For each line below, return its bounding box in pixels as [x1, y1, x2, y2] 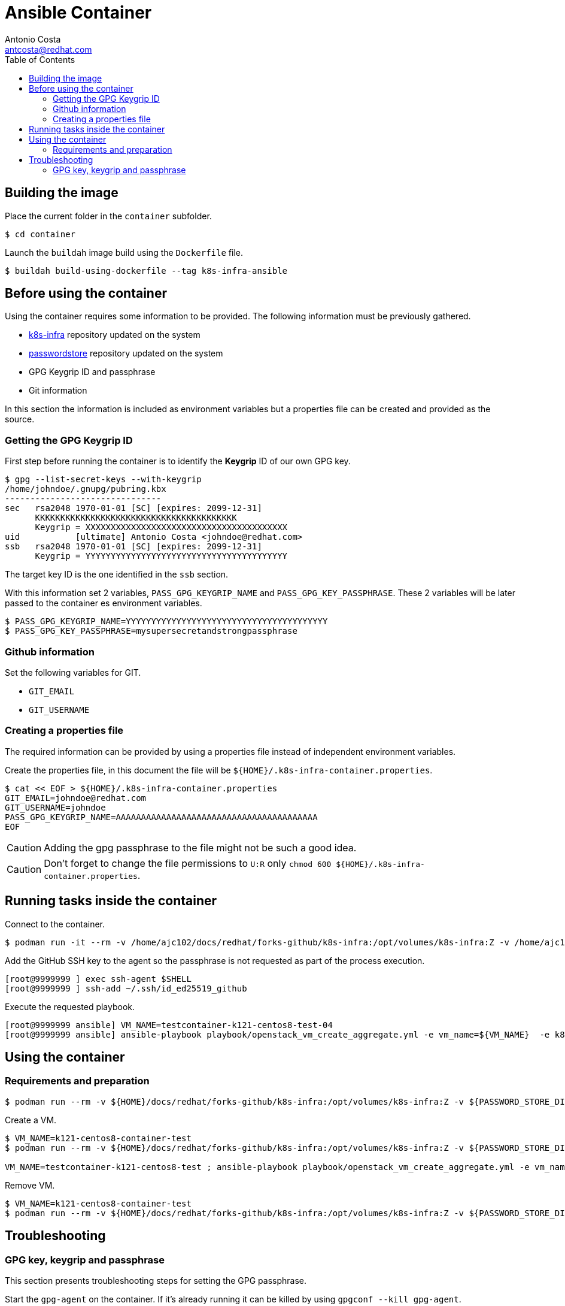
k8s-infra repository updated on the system [29, 329, 201, 340]
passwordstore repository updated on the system [29, 348, 223, 359]
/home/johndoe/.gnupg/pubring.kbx [5, 484, 166, 494]
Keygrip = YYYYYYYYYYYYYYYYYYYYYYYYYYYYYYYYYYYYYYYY [35, 551, 288, 561]
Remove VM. [5, 1180, 55, 1190]
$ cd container [5, 229, 76, 239]
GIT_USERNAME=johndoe [5, 802, 106, 812]
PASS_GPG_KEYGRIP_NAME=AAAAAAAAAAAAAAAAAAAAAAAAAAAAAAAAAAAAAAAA [5, 812, 318, 822]
